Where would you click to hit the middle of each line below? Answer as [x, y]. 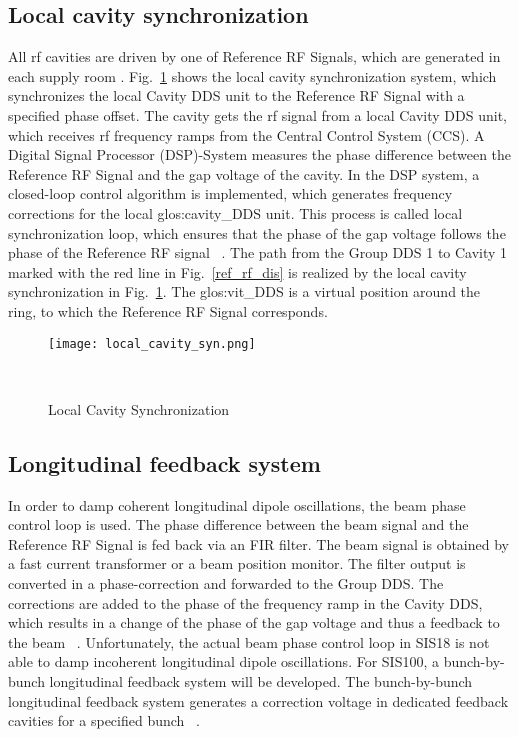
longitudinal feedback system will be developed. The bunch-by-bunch [261, 680]
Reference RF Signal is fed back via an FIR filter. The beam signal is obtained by [258, 543]
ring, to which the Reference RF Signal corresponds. [168, 310]
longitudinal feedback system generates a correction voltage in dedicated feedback [258, 700]
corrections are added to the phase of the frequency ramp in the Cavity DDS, [245, 602]
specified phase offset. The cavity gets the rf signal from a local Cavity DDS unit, [258, 114]
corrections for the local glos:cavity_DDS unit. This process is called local [235, 212]
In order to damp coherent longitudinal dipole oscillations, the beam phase [237, 504]
